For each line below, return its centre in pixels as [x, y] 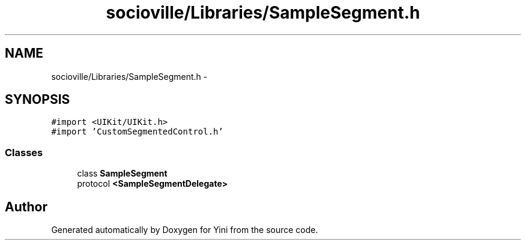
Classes [24, 152]
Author [26, 207]
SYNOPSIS [38, 100]
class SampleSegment [122, 174]
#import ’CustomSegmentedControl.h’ [137, 132]
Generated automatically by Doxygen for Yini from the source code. [185, 230]
